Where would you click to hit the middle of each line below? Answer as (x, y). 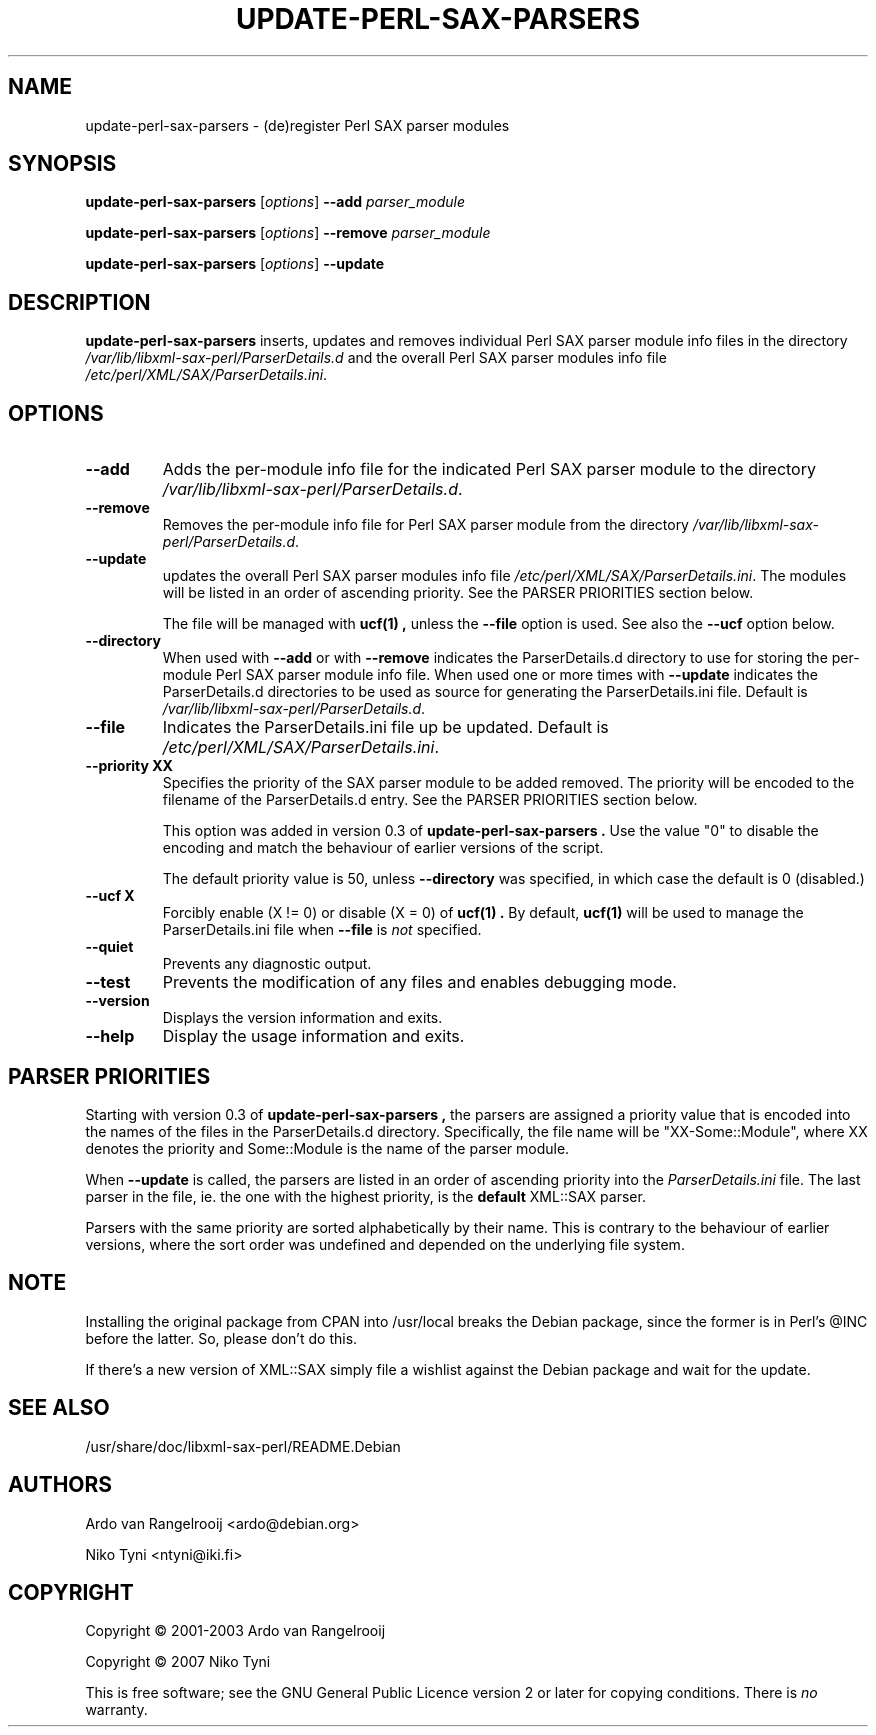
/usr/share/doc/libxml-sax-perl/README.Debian (243, 1446)
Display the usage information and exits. (313, 1036)
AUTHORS (60, 1485)
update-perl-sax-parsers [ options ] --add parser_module (275, 202)
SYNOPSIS (62, 164)
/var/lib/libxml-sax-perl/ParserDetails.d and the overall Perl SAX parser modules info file (376, 358)
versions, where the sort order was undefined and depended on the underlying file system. (385, 1244)
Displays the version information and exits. (302, 1018)
